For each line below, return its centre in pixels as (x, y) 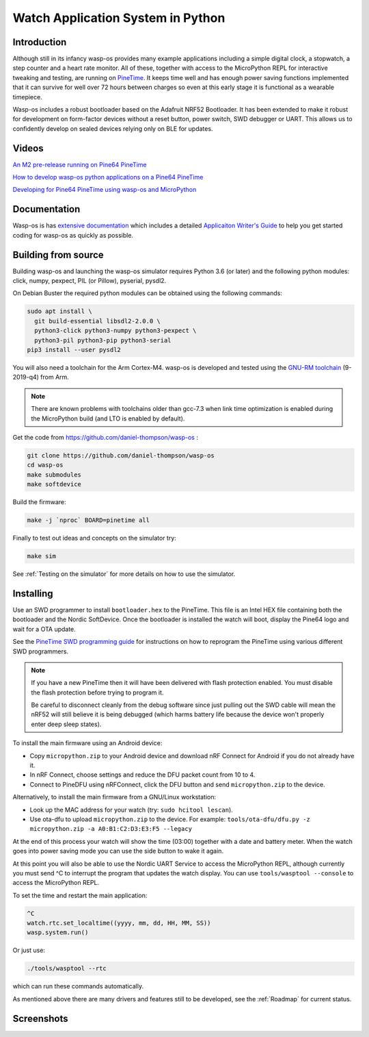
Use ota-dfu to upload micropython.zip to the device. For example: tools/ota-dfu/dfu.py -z (170, 819)
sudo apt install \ (59, 311)
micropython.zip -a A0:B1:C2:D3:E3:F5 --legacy (111, 829)
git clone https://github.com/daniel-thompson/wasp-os (121, 455)
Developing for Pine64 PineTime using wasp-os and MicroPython (105, 190)
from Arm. (55, 377)
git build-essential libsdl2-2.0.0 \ (97, 321)
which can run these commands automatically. (78, 986)
